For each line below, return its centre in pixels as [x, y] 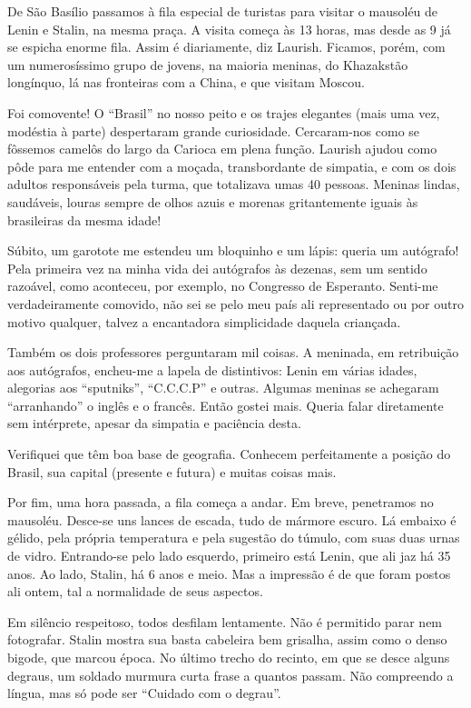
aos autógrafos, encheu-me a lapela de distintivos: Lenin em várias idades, [212, 369]
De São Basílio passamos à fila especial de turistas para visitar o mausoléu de [223, 11]
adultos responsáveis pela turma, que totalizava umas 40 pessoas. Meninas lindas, [234, 184]
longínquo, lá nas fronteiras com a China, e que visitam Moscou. [186, 82]
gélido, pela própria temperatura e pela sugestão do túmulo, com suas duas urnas [234, 538]
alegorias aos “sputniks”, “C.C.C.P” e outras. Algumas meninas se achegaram [223, 388]
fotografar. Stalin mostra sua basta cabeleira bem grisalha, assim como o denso [227, 639]
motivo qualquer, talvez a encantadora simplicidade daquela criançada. [204, 321]
